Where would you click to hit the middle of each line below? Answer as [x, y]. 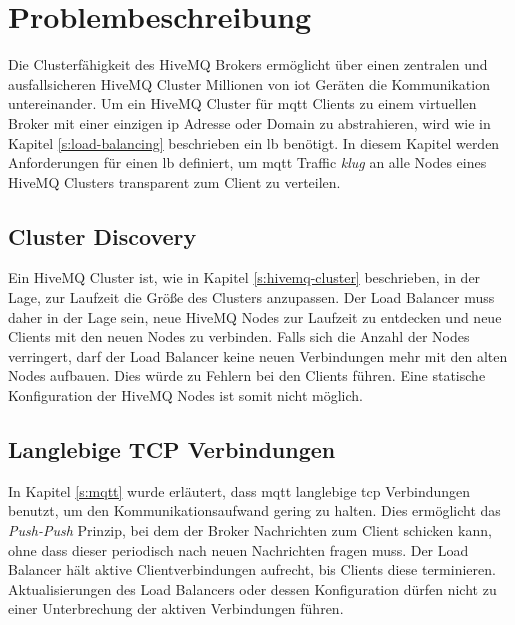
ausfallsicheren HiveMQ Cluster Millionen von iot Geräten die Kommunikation [249, 83]
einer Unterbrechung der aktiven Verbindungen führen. [176, 608]
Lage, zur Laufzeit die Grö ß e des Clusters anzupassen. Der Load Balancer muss [251, 297]
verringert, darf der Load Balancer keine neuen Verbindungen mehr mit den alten [258, 355]
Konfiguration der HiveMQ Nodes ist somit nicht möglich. [185, 395]
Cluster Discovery [102, 235]
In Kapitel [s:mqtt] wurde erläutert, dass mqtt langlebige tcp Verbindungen [239, 490]
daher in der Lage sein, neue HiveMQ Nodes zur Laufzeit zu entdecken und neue [255, 316]
